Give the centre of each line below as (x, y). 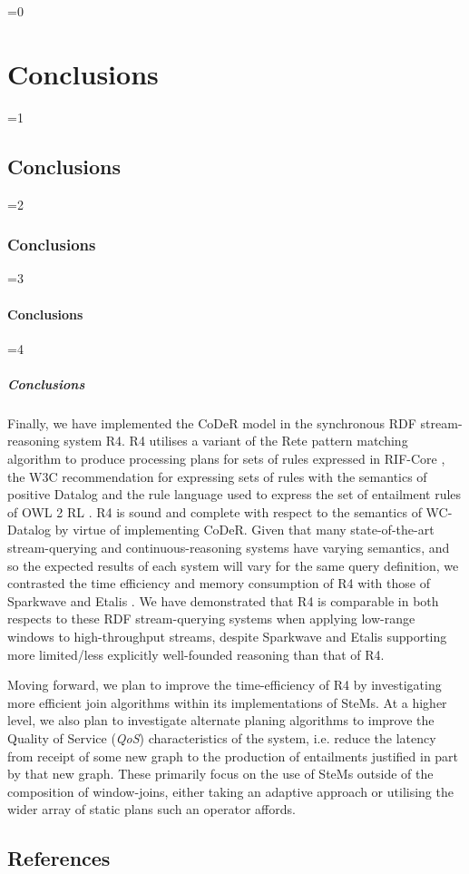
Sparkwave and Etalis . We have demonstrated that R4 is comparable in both (223, 600)
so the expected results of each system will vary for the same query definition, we (233, 565)
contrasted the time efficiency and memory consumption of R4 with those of (219, 583)
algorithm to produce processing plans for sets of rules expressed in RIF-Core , (226, 459)
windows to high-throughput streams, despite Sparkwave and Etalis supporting (227, 636)
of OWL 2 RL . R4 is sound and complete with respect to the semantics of (215, 511)
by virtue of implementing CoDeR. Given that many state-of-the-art (244, 530)
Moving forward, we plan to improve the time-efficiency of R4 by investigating (225, 685)
